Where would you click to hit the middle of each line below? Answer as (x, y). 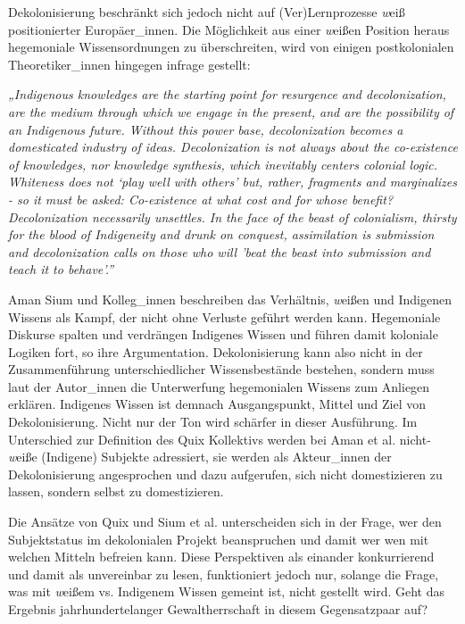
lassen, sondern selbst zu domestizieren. (116, 491)
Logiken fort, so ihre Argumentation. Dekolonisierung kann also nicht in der (216, 351)
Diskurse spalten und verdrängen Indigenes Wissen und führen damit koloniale (223, 334)
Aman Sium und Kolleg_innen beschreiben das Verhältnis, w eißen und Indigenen (230, 299)
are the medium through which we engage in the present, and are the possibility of (231, 111)
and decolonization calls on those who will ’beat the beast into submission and (220, 251)
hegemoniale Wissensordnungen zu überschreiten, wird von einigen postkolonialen (231, 47)
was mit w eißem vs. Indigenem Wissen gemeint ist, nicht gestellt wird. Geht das (227, 591)
